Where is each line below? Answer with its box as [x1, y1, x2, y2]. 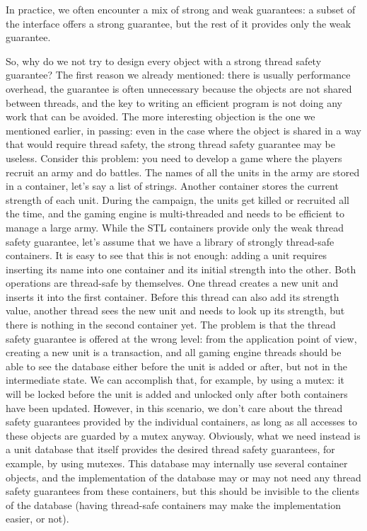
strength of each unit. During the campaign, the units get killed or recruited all [6, 192, 349, 207]
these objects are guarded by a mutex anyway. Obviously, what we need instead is [6, 428, 361, 442]
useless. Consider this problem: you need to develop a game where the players [6, 150, 342, 165]
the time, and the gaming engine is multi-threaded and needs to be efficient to [6, 206, 344, 221]
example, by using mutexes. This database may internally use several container [6, 456, 348, 470]
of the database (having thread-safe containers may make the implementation [6, 497, 341, 512]
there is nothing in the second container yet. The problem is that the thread [6, 317, 336, 332]
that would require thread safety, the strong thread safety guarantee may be [6, 137, 335, 152]
